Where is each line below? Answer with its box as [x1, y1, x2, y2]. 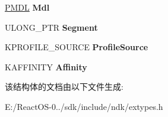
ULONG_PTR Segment [5, 21, 98, 33]
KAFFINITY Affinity [5, 60, 87, 73]
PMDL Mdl [5, 1, 50, 13]
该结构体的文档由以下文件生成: [5, 80, 123, 93]
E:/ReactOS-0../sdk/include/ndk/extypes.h [5, 100, 163, 112]
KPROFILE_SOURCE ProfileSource [5, 41, 148, 53]
